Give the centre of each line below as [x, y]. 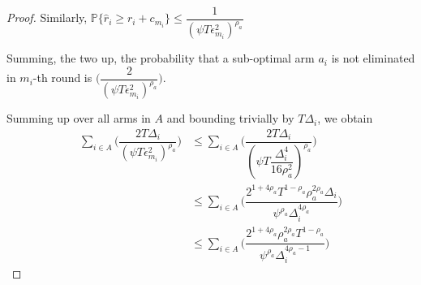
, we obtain [345, 118]
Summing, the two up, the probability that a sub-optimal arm [161, 58]
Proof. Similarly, [47, 17]
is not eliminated [373, 58]
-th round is [62, 78]
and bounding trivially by [230, 118]
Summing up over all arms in [79, 118]
